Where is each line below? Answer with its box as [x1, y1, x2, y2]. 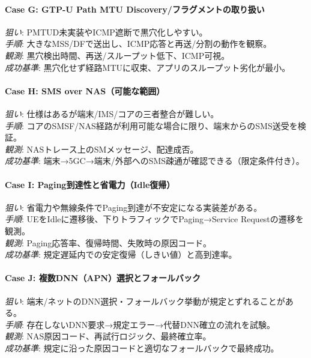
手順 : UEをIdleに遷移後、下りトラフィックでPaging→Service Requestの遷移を [5, 213, 304, 225]
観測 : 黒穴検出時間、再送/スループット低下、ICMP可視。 [5, 49, 230, 61]
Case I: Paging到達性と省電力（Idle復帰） [5, 178, 175, 190]
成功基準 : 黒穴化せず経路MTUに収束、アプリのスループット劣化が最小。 [5, 61, 291, 73]
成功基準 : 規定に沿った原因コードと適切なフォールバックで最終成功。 [5, 341, 279, 354]
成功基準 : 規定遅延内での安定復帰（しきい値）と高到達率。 [5, 248, 237, 261]
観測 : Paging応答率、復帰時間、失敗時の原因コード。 [5, 236, 212, 249]
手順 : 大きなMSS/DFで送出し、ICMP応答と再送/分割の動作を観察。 [5, 37, 272, 50]
